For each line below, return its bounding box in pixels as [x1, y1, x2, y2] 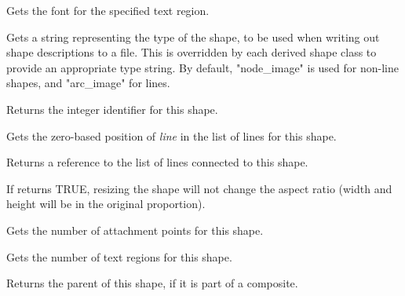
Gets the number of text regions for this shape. [6, 248, 232, 265]
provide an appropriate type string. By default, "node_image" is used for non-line [6, 59, 399, 75]
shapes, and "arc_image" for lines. [6, 75, 170, 91]
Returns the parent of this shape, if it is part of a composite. [6, 275, 298, 291]
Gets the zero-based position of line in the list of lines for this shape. [6, 127, 337, 144]
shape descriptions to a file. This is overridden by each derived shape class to [6, 44, 377, 60]
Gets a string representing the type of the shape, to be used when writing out [6, 28, 380, 45]
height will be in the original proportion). [6, 196, 206, 212]
